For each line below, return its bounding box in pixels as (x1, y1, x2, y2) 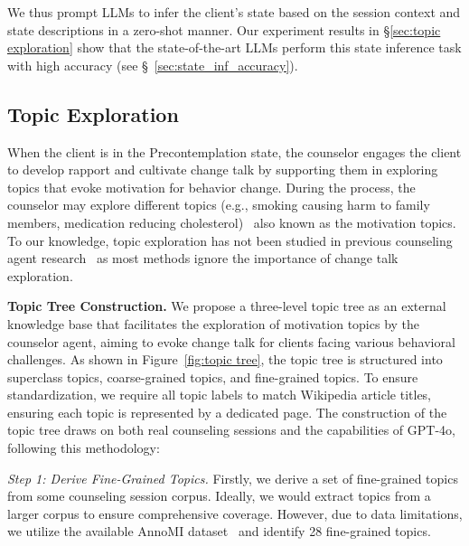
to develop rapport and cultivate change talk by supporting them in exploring (7, 160, 438, 179)
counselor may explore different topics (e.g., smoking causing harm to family (7, 195, 430, 214)
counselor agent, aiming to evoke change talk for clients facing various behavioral (7, 332, 455, 351)
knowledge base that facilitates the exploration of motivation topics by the (7, 314, 420, 333)
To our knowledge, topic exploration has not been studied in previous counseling (7, 231, 453, 249)
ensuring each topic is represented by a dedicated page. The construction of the (7, 402, 447, 421)
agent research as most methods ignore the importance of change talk (7, 249, 399, 268)
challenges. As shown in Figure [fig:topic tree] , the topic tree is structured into (7, 350, 443, 369)
